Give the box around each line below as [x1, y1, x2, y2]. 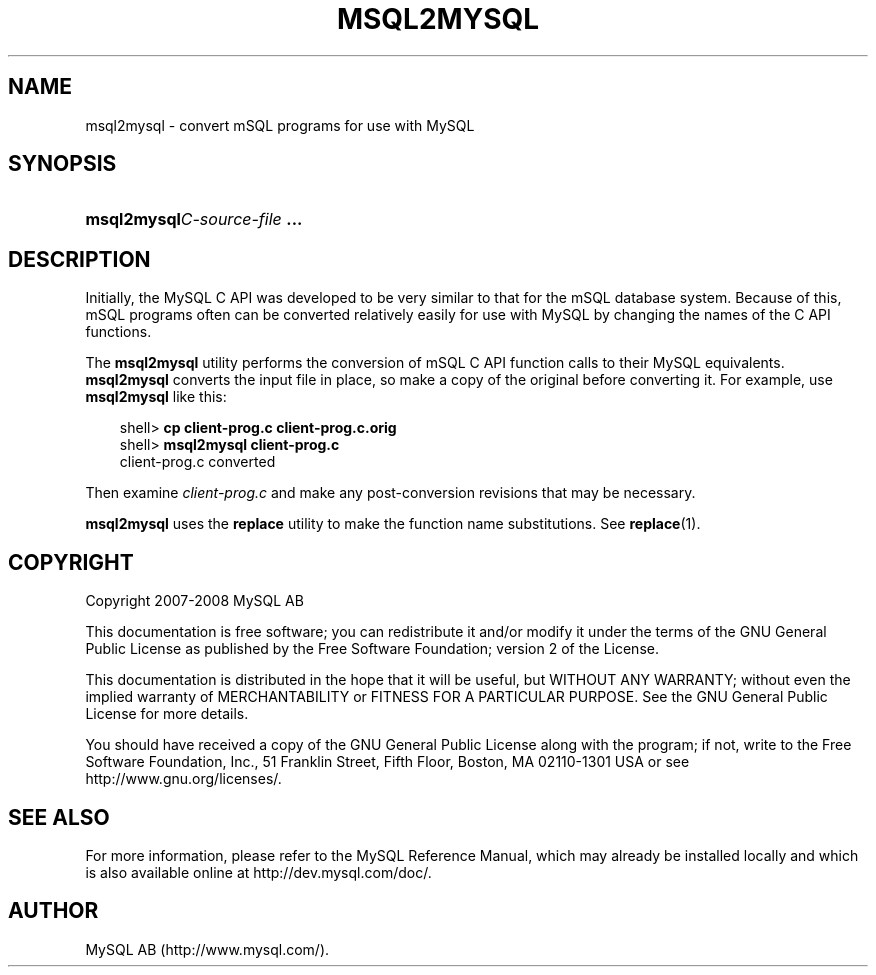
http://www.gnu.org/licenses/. [85, 770, 282, 788]
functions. [85, 323, 152, 341]
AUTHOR [8, 898, 99, 924]
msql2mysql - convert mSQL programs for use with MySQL [85, 116, 475, 134]
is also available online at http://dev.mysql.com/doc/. [85, 863, 432, 881]
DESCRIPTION [8, 246, 151, 272]
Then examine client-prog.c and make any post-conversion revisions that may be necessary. [85, 484, 696, 502]
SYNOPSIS [8, 151, 117, 177]
